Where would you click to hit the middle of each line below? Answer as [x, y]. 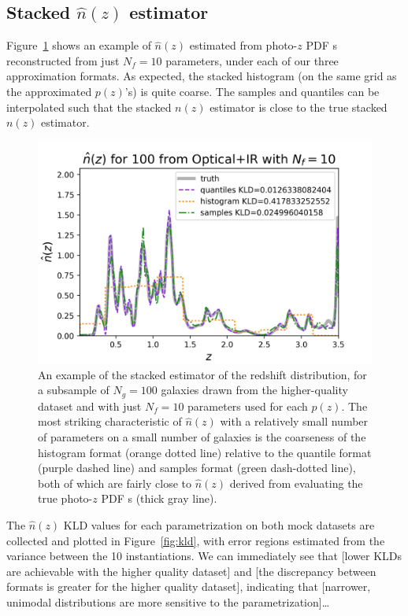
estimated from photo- [243, 45]
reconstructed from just [63, 60]
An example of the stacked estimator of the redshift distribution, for [202, 374]
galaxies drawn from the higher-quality [254, 390]
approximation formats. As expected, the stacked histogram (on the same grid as [202, 76]
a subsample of [74, 390]
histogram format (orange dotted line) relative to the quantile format [205, 452]
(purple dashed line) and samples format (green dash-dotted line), [197, 468]
